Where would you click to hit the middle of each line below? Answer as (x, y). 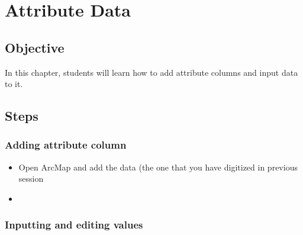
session (31, 178)
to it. (14, 84)
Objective (35, 47)
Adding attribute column (66, 145)
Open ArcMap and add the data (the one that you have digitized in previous (158, 167)
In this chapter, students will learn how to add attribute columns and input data (151, 72)
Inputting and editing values (74, 225)
